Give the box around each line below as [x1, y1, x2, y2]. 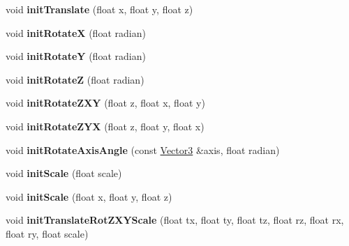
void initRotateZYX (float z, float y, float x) [6, 118, 205, 133]
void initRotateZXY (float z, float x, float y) [6, 95, 205, 110]
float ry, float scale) [6, 226, 89, 240]
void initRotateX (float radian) [6, 25, 146, 40]
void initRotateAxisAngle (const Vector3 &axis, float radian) [6, 142, 280, 157]
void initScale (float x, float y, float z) [6, 189, 172, 203]
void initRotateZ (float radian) [6, 72, 144, 86]
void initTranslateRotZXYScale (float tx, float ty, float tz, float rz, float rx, [6, 213, 344, 227]
